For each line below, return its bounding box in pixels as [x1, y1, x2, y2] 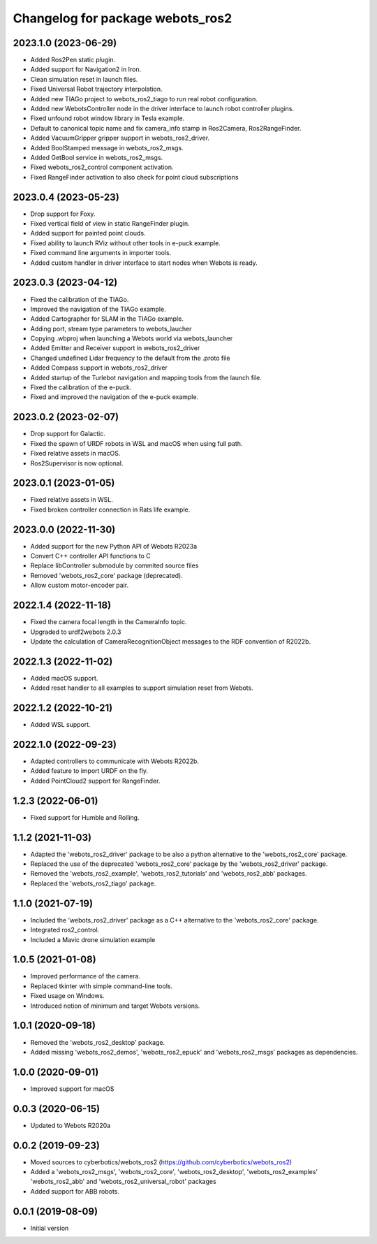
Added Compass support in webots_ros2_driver [30, 363, 168, 372]
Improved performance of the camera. [30, 972, 141, 981]
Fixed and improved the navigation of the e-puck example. [30, 393, 199, 401]
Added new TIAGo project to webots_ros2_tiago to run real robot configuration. [30, 94, 258, 103]
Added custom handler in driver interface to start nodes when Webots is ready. [30, 259, 258, 267]
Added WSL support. [30, 721, 91, 729]
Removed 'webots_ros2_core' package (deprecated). [30, 571, 183, 579]
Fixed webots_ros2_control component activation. [30, 163, 174, 171]
